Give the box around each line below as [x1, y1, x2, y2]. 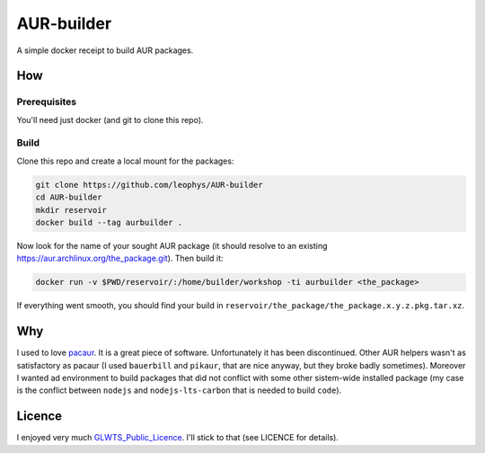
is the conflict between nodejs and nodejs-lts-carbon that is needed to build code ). [16, 385, 342, 395]
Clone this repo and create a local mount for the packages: [16, 155, 234, 166]
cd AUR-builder [35, 192, 102, 202]
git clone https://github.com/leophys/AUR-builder [35, 180, 264, 190]
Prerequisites [16, 95, 76, 108]
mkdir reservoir [35, 205, 108, 215]
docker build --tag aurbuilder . [35, 218, 183, 227]
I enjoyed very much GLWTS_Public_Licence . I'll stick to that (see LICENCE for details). [16, 432, 339, 443]
